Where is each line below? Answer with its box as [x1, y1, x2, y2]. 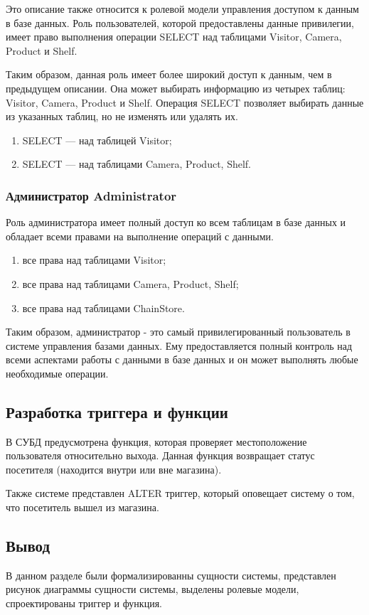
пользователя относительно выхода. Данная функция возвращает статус [6, 448, 315, 463]
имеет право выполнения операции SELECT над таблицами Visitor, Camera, [6, 29, 342, 44]
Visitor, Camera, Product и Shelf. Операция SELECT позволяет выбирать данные [6, 95, 364, 109]
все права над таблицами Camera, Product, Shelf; [22, 276, 239, 291]
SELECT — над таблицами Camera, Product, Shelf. [22, 156, 251, 171]
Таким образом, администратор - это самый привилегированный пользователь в [6, 324, 351, 339]
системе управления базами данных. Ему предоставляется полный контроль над [6, 338, 353, 353]
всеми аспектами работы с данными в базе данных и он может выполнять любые [6, 352, 358, 367]
